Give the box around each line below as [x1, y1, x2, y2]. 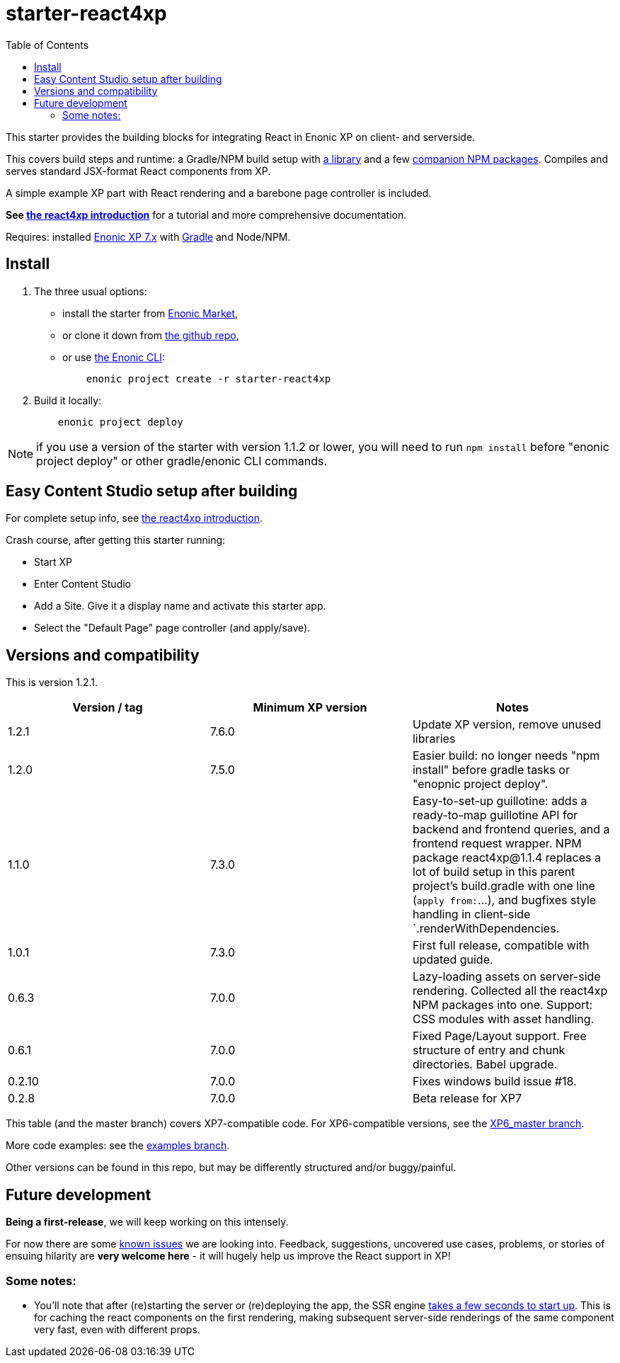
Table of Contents [6, 38, 89, 51]
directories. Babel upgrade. [412, 1057, 558, 1072]
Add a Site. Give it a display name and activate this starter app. [34, 600, 326, 612]
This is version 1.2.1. [6, 676, 98, 689]
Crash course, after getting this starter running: [6, 534, 226, 547]
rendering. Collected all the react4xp [412, 983, 608, 998]
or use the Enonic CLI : [62, 350, 165, 363]
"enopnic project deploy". [412, 777, 549, 792]
